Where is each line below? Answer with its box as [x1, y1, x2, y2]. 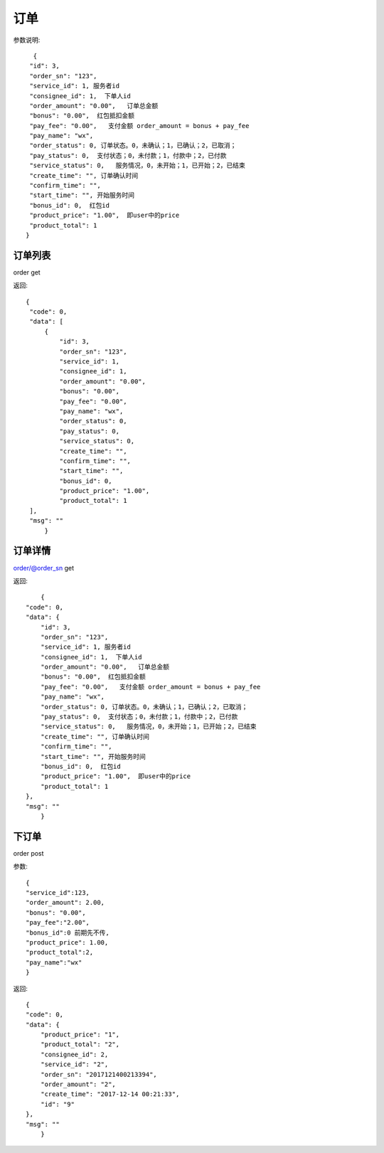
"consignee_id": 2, [40, 1050, 109, 1058]
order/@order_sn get [13, 563, 75, 572]
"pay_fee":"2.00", [26, 918, 90, 927]
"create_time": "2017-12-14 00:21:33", [40, 1090, 180, 1098]
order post [13, 849, 44, 857]
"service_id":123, [26, 889, 90, 896]
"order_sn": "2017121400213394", [40, 1070, 158, 1078]
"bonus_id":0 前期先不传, [26, 928, 110, 937]
